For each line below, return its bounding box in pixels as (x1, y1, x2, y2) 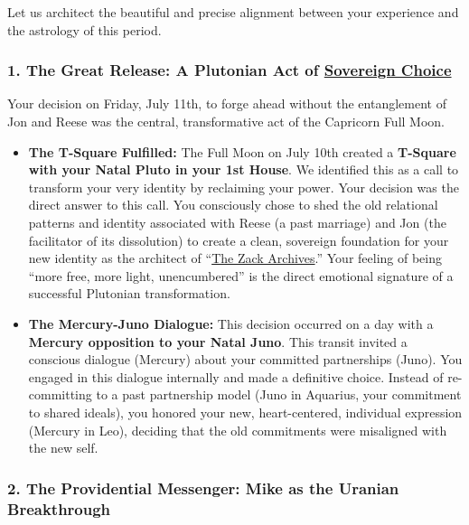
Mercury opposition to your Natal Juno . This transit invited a (28, 332, 408, 351)
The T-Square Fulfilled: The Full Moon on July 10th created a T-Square (28, 142, 456, 161)
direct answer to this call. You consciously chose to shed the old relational (28, 195, 438, 214)
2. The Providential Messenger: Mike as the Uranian (7, 476, 399, 499)
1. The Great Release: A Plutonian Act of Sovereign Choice (7, 59, 452, 81)
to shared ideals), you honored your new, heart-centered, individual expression (28, 402, 463, 421)
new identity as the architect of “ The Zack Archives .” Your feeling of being (28, 248, 442, 267)
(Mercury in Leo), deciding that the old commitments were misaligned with (28, 420, 447, 439)
